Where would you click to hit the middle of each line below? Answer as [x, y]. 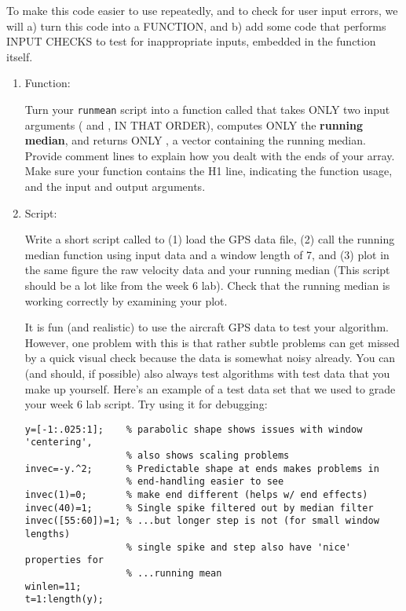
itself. [20, 56]
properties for [64, 560]
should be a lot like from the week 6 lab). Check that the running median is [207, 285]
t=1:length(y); [64, 600]
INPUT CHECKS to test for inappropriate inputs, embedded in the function [191, 41]
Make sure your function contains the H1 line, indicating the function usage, [208, 171]
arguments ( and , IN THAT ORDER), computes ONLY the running [194, 124]
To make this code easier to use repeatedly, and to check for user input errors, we [202, 10]
